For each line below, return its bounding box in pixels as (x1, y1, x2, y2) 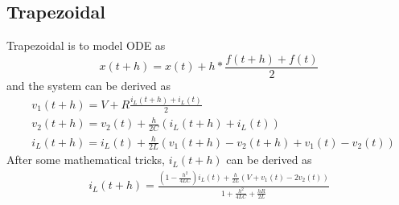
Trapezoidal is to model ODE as (6, 37, 166, 54)
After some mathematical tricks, (6, 151, 165, 168)
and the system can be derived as (6, 76, 171, 93)
